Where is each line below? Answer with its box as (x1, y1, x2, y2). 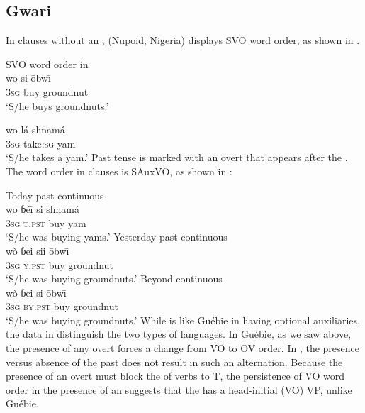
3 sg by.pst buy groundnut (6, 299, 118, 314)
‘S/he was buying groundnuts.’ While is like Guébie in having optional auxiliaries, (6, 312, 360, 327)
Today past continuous (6, 187, 104, 202)
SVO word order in (6, 56, 89, 71)
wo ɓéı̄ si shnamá (6, 202, 79, 216)
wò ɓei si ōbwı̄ (6, 285, 67, 299)
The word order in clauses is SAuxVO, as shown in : (6, 163, 232, 178)
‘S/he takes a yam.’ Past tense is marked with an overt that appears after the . (6, 150, 348, 165)
